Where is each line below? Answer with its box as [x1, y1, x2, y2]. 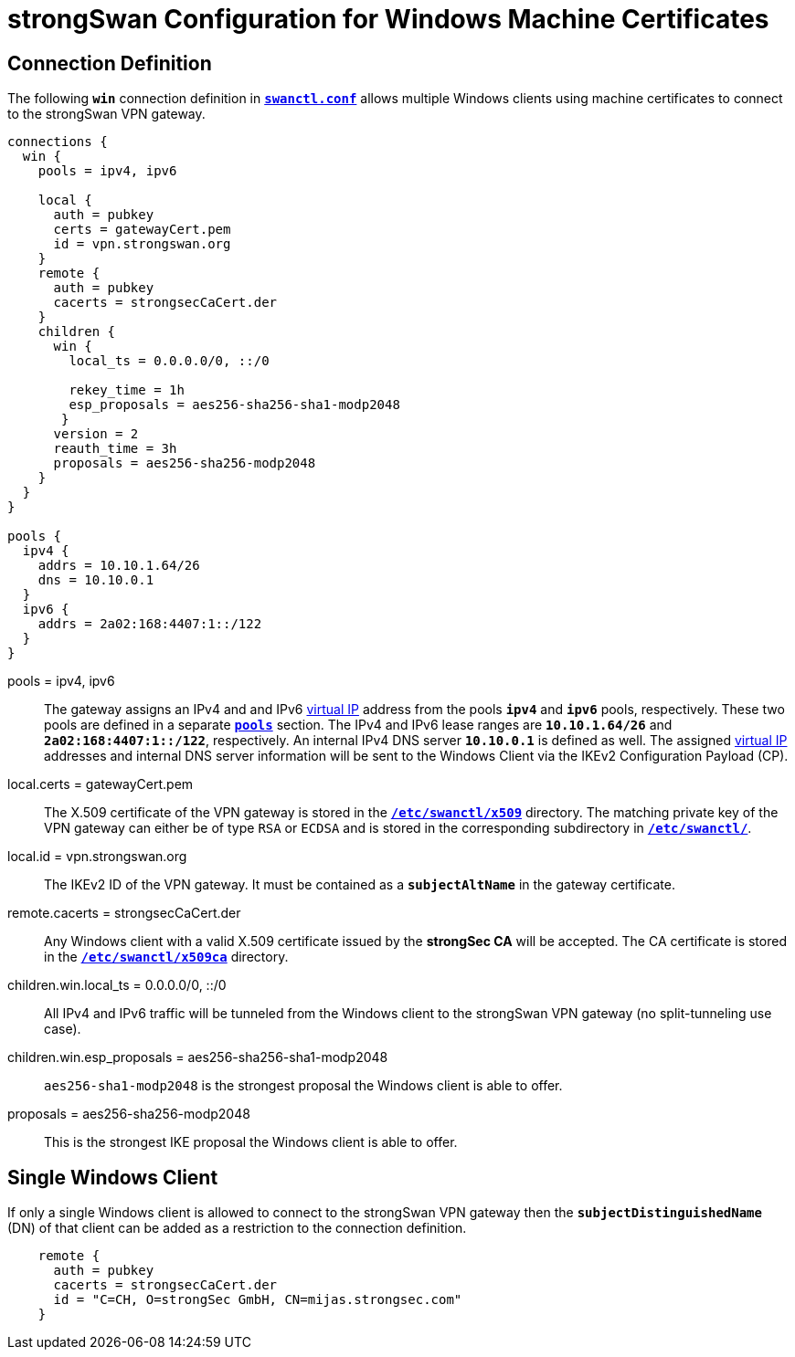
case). [44, 1021, 81, 1037]
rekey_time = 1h [69, 383, 185, 398]
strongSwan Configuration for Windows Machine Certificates [7, 4, 769, 35]
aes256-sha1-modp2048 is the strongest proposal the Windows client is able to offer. [44, 1078, 563, 1094]
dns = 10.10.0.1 [37, 573, 154, 588]
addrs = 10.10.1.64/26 [37, 558, 200, 573]
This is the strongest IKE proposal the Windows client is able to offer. [44, 1134, 458, 1151]
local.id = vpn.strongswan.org [7, 848, 187, 865]
